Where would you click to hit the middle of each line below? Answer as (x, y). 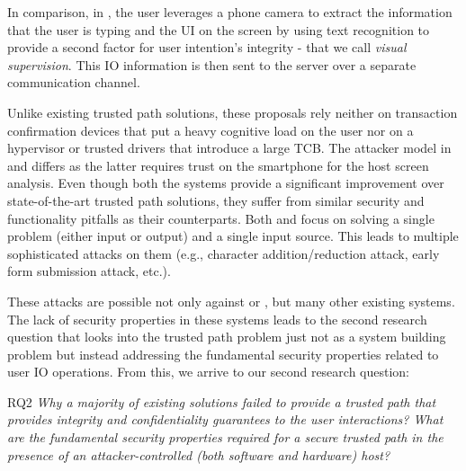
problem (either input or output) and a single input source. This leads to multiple (233, 236)
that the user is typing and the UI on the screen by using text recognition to (219, 29)
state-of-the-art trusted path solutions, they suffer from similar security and (216, 200)
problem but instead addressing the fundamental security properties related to (223, 354)
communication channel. (74, 82)
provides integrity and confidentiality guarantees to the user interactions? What (225, 419)
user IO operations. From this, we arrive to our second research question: (209, 372)
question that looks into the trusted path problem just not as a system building (227, 337)
